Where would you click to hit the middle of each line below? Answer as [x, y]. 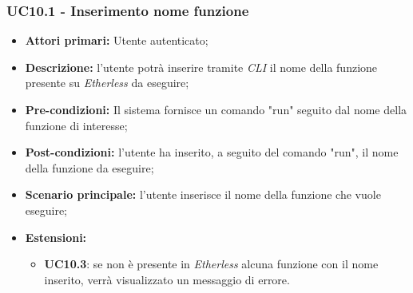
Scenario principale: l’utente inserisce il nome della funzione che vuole [203, 194]
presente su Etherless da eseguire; [107, 83]
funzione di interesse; [76, 125]
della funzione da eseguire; [89, 167]
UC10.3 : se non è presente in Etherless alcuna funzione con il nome [211, 264]
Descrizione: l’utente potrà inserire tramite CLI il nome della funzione [201, 67]
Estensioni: [56, 237]
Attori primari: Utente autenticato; [117, 40]
